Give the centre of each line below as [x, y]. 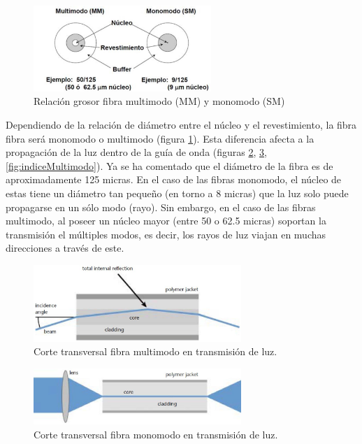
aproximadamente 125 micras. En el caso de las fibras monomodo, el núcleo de [174, 179]
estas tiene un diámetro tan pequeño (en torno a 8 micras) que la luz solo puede [177, 193]
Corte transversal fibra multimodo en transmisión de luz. [155, 351]
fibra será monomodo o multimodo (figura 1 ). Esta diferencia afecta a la [160, 138]
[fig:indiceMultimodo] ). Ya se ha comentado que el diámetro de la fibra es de [169, 165]
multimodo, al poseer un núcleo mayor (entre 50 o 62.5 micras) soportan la [166, 221]
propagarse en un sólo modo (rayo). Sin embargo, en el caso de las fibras [161, 207]
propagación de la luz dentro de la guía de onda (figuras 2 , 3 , [136, 152]
